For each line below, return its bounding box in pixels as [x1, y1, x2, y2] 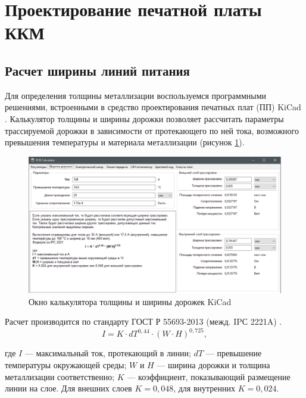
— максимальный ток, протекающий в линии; [24, 347, 191, 359]
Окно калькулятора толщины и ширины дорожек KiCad [29, 295, 232, 307]
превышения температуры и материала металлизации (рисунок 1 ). [5, 136, 245, 148]
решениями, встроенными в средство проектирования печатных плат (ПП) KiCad [5, 101, 301, 113]
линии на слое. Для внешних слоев [5, 382, 132, 394]
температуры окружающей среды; [5, 359, 127, 371]
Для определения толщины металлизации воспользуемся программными [5, 89, 267, 101]
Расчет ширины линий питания [5, 61, 190, 79]
